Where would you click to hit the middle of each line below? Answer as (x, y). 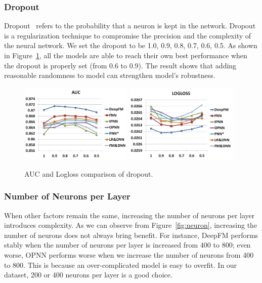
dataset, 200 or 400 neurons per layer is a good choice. (88, 275)
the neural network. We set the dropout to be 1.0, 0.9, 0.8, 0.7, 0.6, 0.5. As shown (131, 45)
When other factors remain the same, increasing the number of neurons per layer (129, 215)
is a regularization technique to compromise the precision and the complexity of (128, 35)
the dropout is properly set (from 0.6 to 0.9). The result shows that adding (120, 65)
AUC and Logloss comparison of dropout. (89, 173)
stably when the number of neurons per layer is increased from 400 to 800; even (127, 245)
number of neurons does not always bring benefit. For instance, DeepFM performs (131, 235)
